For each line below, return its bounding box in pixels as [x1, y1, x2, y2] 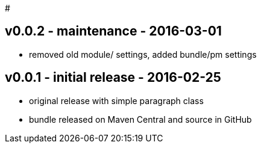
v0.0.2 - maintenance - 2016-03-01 [5, 23, 222, 39]
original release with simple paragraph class [29, 95, 204, 106]
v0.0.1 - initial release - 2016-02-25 [5, 70, 221, 85]
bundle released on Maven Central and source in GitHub [29, 114, 252, 125]
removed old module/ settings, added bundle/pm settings [29, 49, 257, 60]
